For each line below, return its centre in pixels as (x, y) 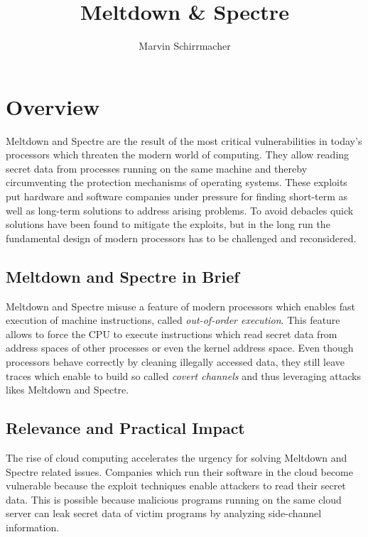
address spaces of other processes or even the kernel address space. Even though (180, 348)
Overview (53, 106)
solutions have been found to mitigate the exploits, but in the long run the (168, 224)
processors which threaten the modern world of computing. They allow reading (178, 154)
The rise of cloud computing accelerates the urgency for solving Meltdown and (177, 457)
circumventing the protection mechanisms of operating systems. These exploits (177, 182)
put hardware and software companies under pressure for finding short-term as (177, 196)
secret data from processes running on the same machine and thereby (157, 168)
